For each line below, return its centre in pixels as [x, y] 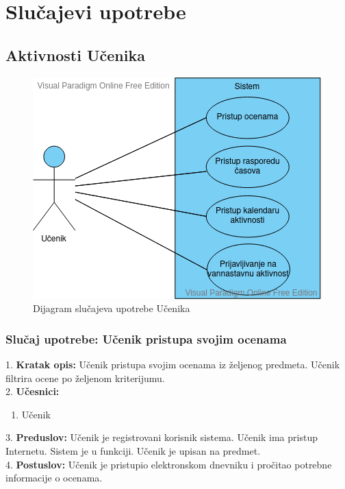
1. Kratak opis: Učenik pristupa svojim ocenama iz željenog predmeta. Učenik [173, 364]
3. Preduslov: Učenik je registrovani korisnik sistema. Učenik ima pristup [162, 437]
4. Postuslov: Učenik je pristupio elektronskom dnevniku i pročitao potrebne [169, 464]
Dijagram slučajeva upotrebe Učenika [112, 308]
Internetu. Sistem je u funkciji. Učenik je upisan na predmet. [133, 450]
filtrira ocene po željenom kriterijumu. [85, 378]
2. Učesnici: [33, 391]
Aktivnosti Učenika [75, 55]
